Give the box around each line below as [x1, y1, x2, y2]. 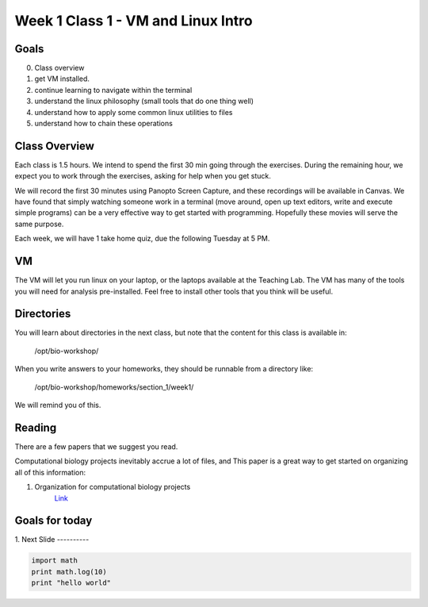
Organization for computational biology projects [34, 482, 191, 492]
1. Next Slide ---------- [14, 535, 90, 544]
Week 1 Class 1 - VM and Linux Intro [14, 12, 253, 29]
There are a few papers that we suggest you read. [14, 441, 178, 451]
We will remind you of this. [14, 401, 101, 410]
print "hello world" [31, 578, 111, 587]
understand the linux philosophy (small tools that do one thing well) [34, 96, 254, 106]
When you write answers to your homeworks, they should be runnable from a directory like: [14, 364, 313, 374]
